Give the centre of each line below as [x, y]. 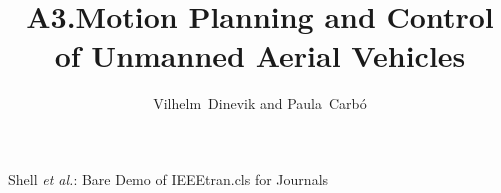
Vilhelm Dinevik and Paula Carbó [260, 103]
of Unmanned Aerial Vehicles [260, 55]
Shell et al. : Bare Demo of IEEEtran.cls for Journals [168, 178]
